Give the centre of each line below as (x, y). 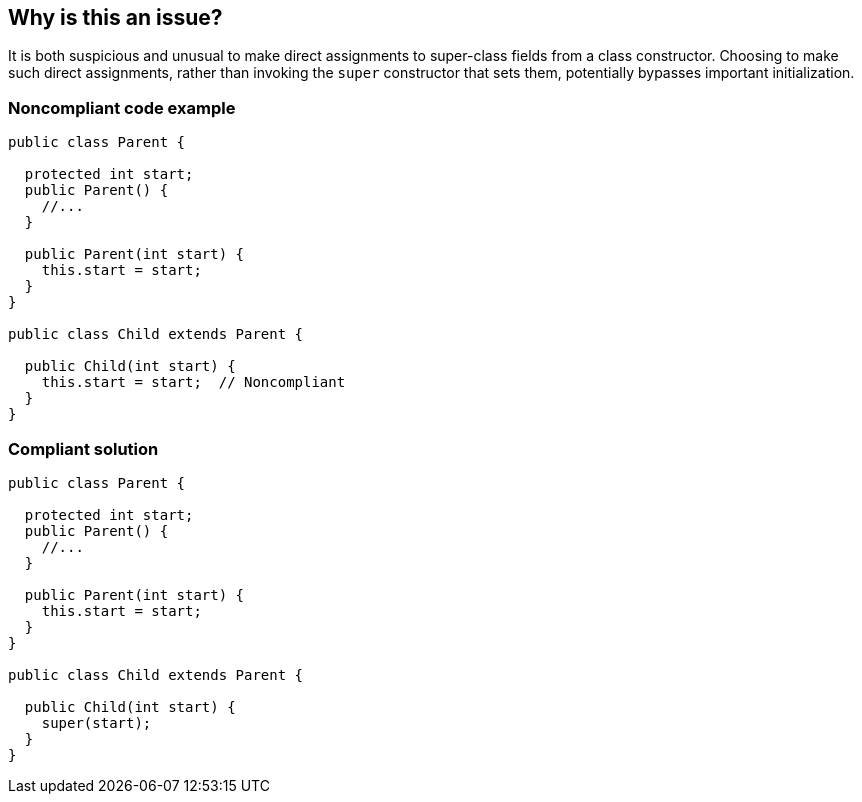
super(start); (96, 722)
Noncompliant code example (122, 107)
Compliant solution (83, 448)
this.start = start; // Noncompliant (193, 382)
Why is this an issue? (115, 17)
